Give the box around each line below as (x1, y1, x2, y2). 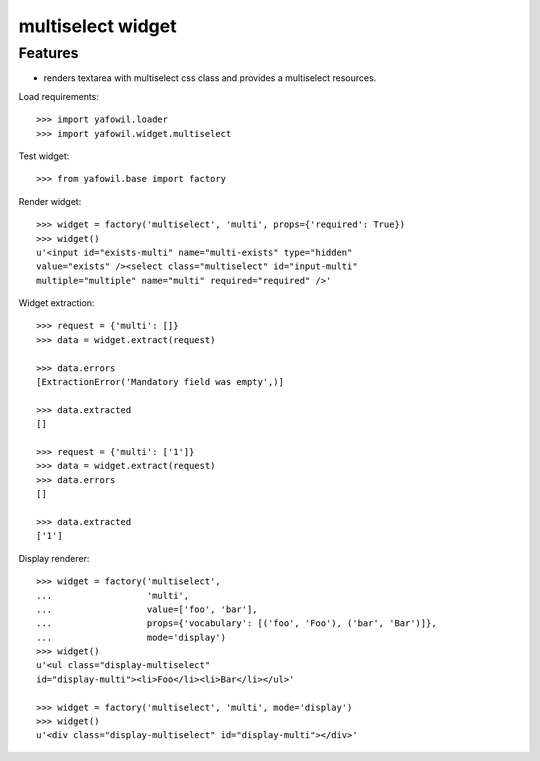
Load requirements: (18, 90, 100, 102)
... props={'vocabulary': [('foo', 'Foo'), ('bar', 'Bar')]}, (36, 618, 437, 629)
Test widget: (18, 150, 70, 162)
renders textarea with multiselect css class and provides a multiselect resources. (43, 72, 377, 84)
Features (18, 44, 79, 62)
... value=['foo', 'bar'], (36, 603, 259, 615)
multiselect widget (18, 15, 177, 37)
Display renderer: (18, 552, 90, 564)
